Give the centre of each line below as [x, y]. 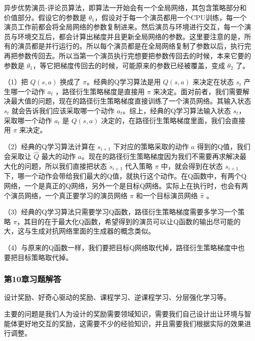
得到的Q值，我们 [224, 146]
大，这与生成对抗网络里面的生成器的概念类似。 [79, 231]
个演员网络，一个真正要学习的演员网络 [66, 195]
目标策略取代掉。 [45, 257]
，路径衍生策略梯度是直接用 [100, 91]
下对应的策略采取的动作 [151, 146]
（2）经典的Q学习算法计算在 [50, 146]
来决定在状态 [213, 82]
